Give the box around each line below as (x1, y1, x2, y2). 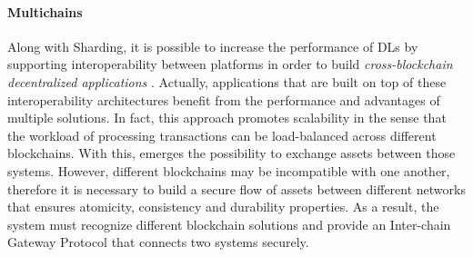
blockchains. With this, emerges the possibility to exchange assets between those (7, 143, 456, 163)
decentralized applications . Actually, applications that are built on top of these (7, 72, 447, 91)
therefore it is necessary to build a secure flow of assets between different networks (7, 179, 466, 198)
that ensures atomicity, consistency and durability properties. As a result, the (7, 197, 439, 216)
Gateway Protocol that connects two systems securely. (7, 232, 309, 252)
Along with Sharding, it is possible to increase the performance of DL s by (7, 36, 418, 55)
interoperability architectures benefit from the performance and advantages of (7, 90, 440, 109)
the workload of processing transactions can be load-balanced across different (7, 125, 437, 144)
